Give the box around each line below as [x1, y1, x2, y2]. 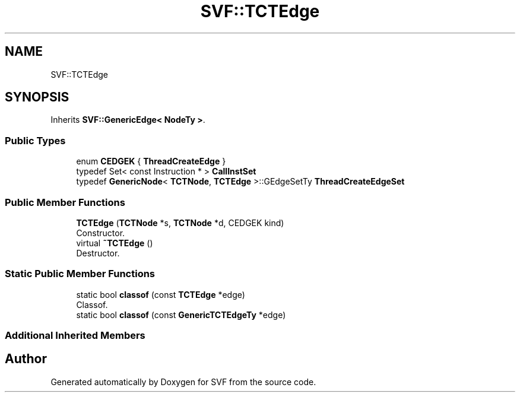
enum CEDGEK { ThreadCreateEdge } [76, 156, 226, 167]
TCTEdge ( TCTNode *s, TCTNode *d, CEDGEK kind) [76, 217, 284, 228]
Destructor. [76, 247, 120, 258]
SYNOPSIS [5, 90, 69, 105]
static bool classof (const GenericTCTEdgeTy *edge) [76, 309, 286, 320]
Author [5, 351, 47, 367]
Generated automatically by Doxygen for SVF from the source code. [50, 376, 316, 387]
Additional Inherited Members [5, 329, 145, 342]
